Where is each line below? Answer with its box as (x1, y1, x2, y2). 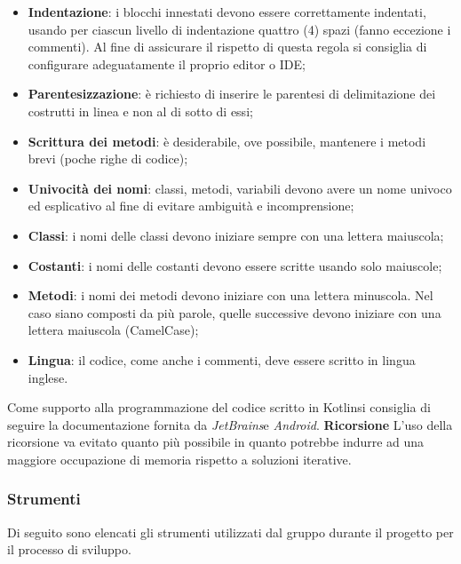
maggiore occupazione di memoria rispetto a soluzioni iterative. (7, 449, 352, 468)
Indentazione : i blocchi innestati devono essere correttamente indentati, (28, 3, 426, 20)
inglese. (28, 368, 68, 386)
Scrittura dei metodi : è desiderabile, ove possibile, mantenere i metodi (28, 131, 426, 150)
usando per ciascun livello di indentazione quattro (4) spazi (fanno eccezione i (28, 20, 451, 38)
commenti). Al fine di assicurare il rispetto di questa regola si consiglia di (28, 37, 427, 56)
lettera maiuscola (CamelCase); (28, 321, 199, 339)
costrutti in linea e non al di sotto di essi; (28, 101, 253, 120)
